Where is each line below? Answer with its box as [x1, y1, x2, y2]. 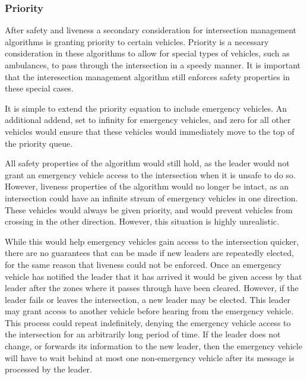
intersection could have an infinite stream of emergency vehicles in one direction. [5, 191, 298, 204]
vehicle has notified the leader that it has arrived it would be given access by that [5, 270, 302, 282]
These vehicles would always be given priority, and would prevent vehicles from [5, 203, 293, 216]
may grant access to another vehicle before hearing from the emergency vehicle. [5, 305, 294, 317]
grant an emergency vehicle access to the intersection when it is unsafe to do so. [5, 168, 296, 181]
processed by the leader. [5, 363, 92, 375]
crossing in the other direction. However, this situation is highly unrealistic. [5, 215, 279, 228]
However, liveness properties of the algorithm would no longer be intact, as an [5, 180, 289, 192]
